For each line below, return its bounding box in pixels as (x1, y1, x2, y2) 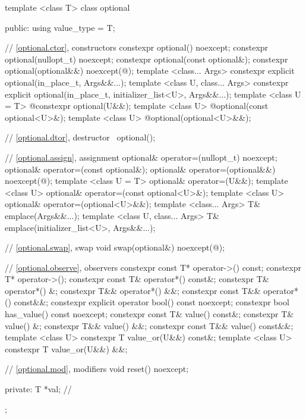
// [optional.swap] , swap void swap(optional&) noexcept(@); (5, 241, 225, 254)
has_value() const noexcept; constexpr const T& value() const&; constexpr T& (5, 308, 294, 320)
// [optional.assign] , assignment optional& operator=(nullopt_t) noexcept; (5, 151, 277, 163)
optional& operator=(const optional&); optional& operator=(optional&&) (5, 162, 276, 175)
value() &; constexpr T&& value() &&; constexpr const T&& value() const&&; (5, 319, 294, 332)
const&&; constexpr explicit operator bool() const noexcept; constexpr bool (14, 296, 289, 308)
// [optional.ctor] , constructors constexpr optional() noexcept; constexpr (5, 41, 269, 54)
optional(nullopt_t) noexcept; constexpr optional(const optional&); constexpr (5, 52, 288, 65)
